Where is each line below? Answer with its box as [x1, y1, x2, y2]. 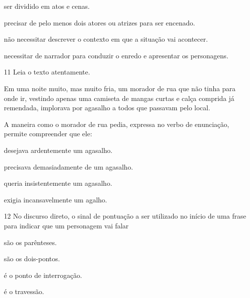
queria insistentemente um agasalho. [4, 178, 112, 188]
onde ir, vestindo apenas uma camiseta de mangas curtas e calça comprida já [4, 93, 234, 103]
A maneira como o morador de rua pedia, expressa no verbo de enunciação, [4, 119, 229, 129]
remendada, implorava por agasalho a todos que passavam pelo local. [4, 102, 210, 113]
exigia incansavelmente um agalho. [4, 194, 107, 204]
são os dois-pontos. [4, 253, 60, 264]
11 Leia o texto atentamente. [4, 67, 90, 77]
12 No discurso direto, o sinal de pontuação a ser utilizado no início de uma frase [4, 211, 246, 221]
